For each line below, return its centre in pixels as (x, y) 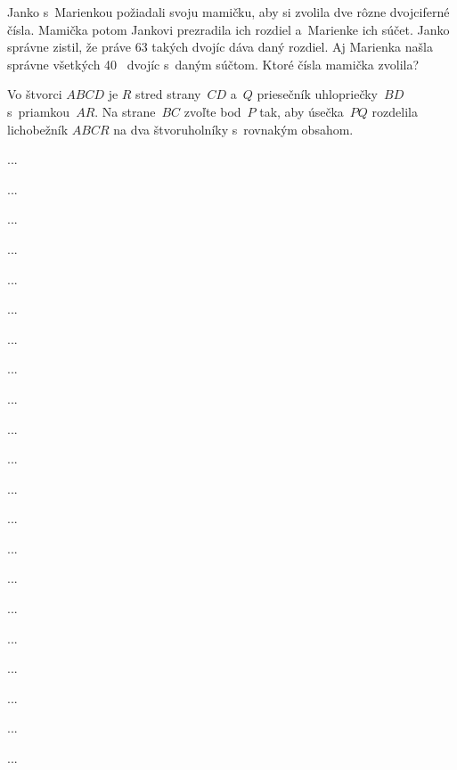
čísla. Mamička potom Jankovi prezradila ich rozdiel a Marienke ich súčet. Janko (228, 29)
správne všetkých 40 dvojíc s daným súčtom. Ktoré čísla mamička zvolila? (213, 64)
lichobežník (38, 129)
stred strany (168, 94)
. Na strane (125, 111)
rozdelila (395, 111)
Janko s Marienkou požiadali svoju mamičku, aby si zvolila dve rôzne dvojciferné (228, 12)
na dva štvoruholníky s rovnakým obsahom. (233, 129)
